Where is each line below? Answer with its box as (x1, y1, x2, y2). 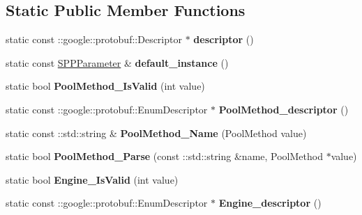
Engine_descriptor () (218, 196, 322, 210)
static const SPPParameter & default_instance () (6, 55, 229, 70)
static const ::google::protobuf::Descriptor (6, 32, 182, 47)
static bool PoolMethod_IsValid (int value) (6, 79, 205, 93)
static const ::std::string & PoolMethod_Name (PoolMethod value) (6, 125, 307, 140)
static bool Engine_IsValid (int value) (6, 172, 179, 186)
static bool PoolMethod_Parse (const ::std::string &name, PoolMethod (6, 149, 323, 164)
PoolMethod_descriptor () (218, 102, 349, 116)
